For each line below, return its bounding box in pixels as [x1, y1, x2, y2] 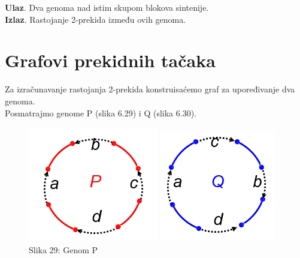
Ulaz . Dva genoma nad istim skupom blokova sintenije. [5, 1, 209, 13]
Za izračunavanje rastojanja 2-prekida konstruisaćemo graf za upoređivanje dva [5, 83, 295, 95]
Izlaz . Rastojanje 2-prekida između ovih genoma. [5, 13, 186, 25]
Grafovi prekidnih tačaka [5, 48, 216, 73]
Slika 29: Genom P [29, 243, 98, 256]
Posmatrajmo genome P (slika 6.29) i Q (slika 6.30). [5, 106, 196, 119]
